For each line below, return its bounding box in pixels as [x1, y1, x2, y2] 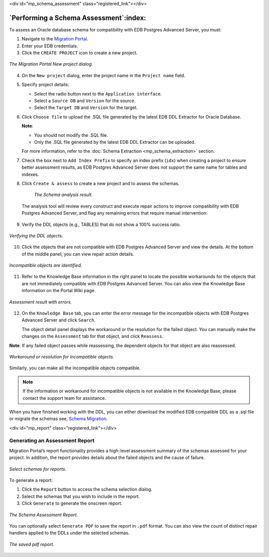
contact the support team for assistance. [22, 395, 107, 401]
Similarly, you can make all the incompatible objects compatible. [9, 365, 141, 371]
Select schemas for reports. [9, 466, 67, 472]
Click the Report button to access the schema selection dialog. [21, 486, 152, 492]
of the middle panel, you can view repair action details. [21, 251, 134, 257]
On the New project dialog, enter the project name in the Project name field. [21, 72, 185, 78]
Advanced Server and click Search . [21, 317, 96, 323]
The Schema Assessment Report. [9, 512, 78, 518]
